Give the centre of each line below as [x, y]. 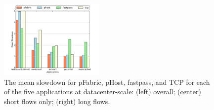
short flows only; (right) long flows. [57, 101]
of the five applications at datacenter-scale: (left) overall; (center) [103, 92]
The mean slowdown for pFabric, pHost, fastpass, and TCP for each [107, 82]
